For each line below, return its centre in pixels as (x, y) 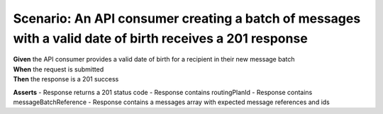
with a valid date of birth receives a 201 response (160, 38)
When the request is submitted (59, 69)
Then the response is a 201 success (66, 79)
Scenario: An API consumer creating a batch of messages (187, 18)
